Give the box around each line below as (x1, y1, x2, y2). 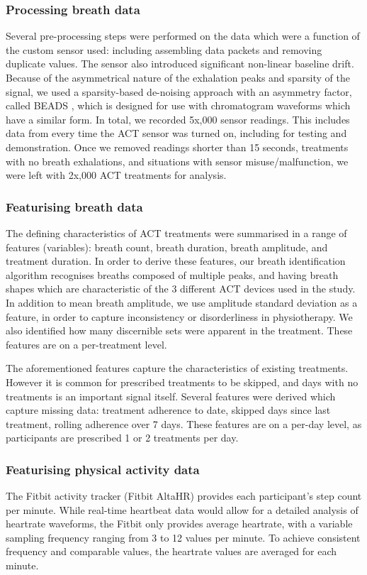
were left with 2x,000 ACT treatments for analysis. (6, 168, 227, 182)
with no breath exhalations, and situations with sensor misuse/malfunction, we (6, 153, 349, 168)
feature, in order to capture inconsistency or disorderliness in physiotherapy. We (6, 309, 353, 324)
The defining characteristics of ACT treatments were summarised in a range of (6, 225, 347, 240)
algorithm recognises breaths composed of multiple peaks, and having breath (6, 267, 339, 282)
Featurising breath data (6, 197, 143, 215)
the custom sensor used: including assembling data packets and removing (6, 42, 322, 57)
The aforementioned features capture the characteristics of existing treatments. (6, 361, 349, 376)
